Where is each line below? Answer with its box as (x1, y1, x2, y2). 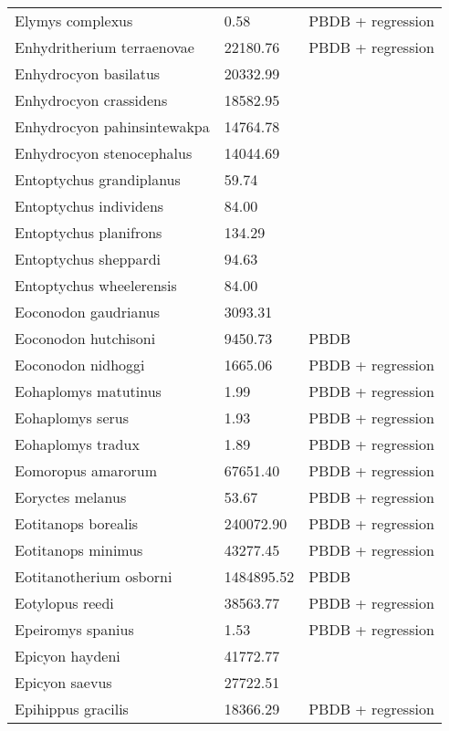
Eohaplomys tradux (15, 433, 140, 454)
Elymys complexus (15, 10, 133, 31)
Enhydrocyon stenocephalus (15, 142, 193, 163)
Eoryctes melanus (15, 486, 127, 507)
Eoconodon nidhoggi (15, 354, 145, 375)
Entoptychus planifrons (15, 222, 162, 243)
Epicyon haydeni (15, 645, 120, 666)
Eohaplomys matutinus (15, 381, 162, 402)
